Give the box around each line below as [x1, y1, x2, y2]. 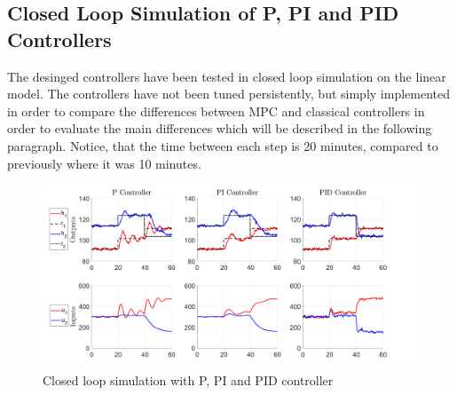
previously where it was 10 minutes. [7, 154, 201, 172]
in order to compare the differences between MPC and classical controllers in [7, 101, 425, 120]
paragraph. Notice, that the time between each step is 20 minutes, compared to [7, 136, 438, 154]
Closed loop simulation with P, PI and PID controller [43, 371, 334, 390]
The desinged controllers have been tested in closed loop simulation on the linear [7, 67, 446, 85]
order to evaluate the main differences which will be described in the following [7, 119, 432, 138]
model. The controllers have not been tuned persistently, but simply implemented [7, 84, 450, 103]
